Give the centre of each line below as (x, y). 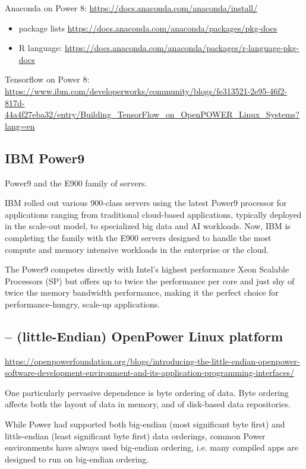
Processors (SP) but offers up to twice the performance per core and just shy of (150, 281)
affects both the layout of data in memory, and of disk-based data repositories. (148, 404)
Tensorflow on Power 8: (47, 79)
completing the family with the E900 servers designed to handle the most (138, 237)
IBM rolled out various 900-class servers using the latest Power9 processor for (146, 203)
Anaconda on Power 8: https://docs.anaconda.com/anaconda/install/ (131, 8)
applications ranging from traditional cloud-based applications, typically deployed (153, 214)
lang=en (20, 126)
